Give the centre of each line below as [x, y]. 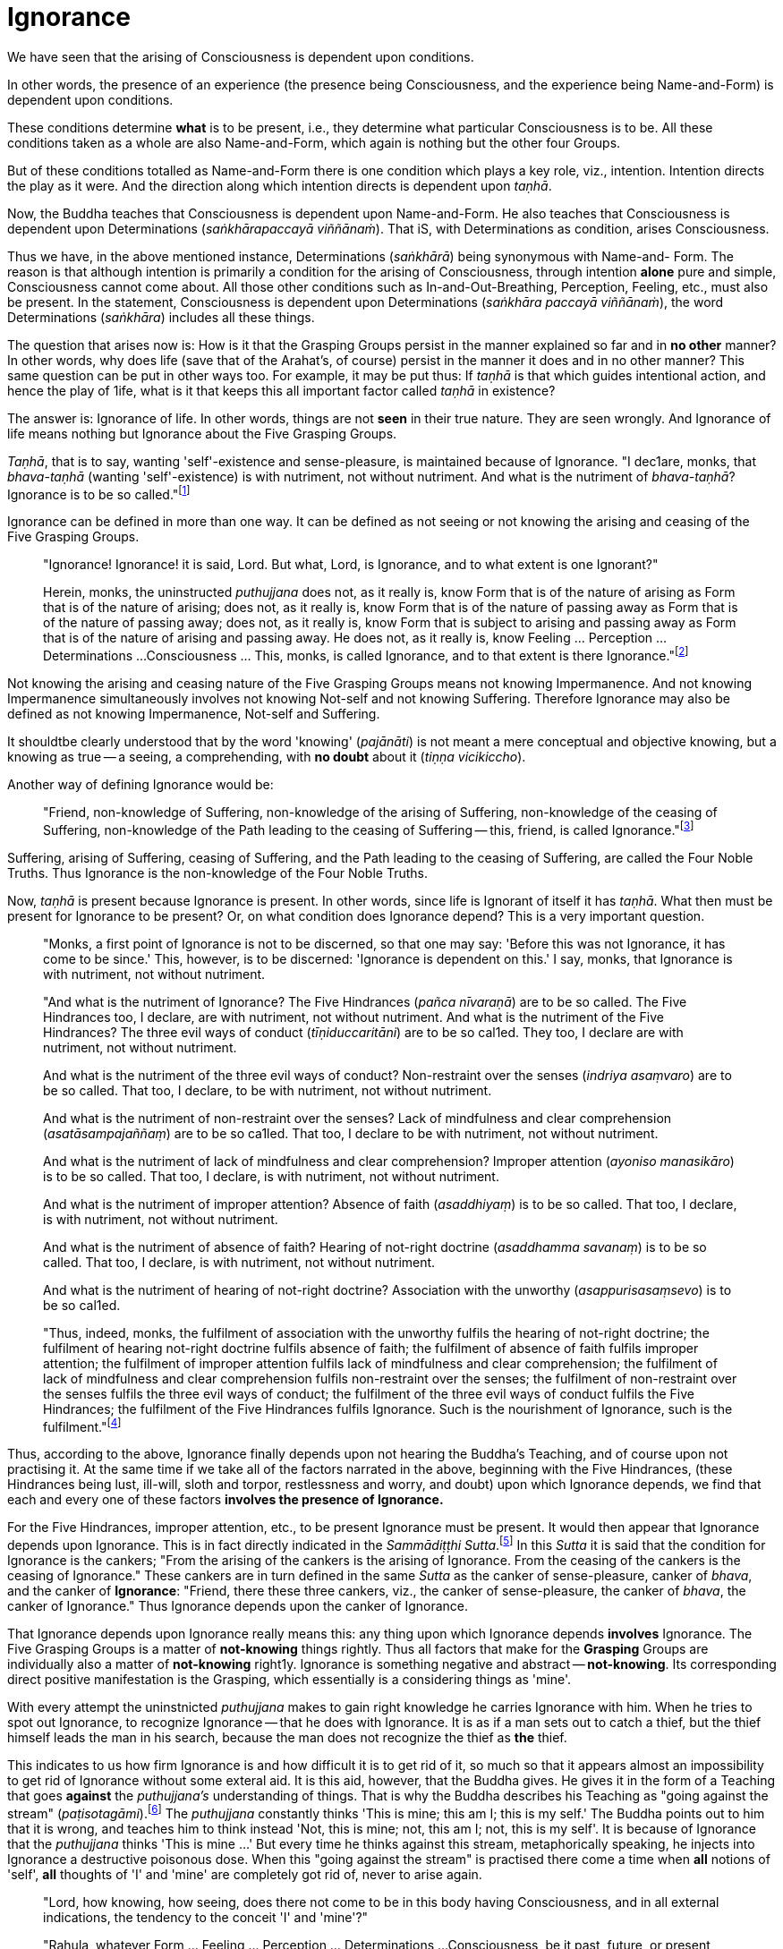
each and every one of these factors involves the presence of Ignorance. [226, 1500]
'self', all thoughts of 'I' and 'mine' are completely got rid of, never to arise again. [245, 1874]
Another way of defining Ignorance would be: [140, 785]
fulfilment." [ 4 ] [82, 1425]
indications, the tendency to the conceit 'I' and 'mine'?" [206, 1917]
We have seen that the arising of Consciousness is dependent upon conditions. [241, 56]
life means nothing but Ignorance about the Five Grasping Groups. [202, 433]
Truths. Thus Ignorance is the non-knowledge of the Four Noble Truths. [218, 872]
